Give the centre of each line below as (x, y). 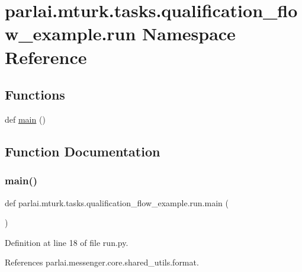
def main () (25, 119)
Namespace (189, 33)
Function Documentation (83, 151)
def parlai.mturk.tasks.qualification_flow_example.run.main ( (117, 202)
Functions (35, 95)
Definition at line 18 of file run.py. (67, 242)
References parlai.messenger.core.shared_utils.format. (102, 262)
